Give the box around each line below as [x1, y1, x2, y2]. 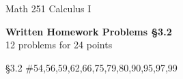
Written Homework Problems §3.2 [5, 24, 172, 38]
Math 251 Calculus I [5, 1, 91, 15]
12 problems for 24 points [5, 37, 113, 52]
